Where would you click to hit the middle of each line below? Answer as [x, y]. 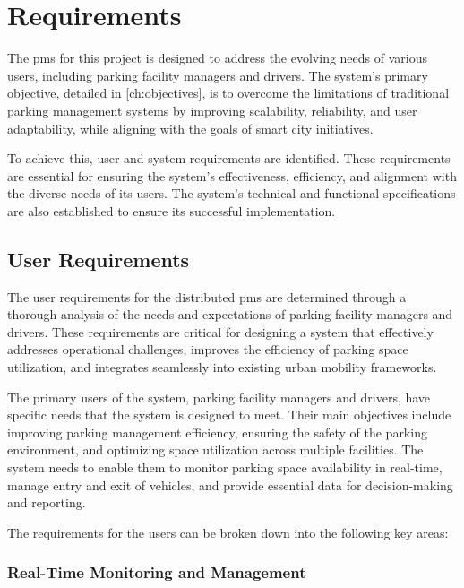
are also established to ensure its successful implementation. [172, 210]
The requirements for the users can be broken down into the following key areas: [228, 532]
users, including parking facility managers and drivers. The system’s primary [218, 75]
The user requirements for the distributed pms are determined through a [207, 296]
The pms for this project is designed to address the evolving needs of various [217, 58]
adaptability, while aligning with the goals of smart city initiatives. [190, 128]
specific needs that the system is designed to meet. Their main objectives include [229, 415]
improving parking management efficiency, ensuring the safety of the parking [217, 432]
